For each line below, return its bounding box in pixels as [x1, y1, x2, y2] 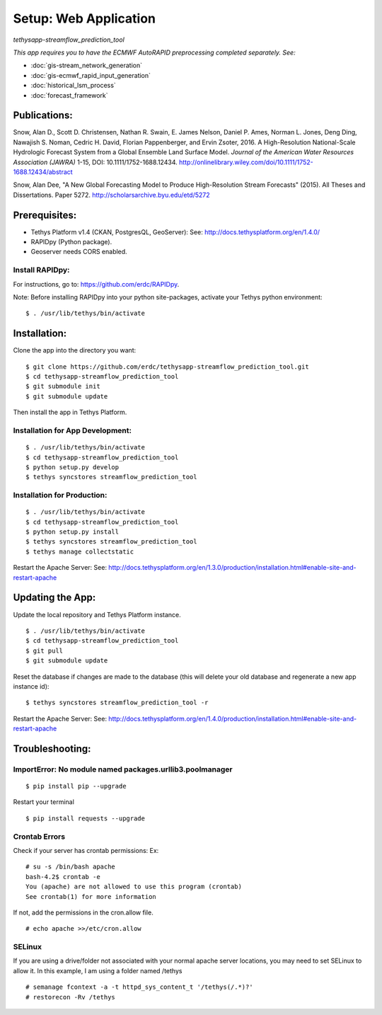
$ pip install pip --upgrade [25, 782, 127, 791]
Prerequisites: [13, 209, 77, 221]
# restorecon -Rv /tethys [25, 993, 116, 1001]
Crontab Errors [13, 832, 66, 842]
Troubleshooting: [13, 742, 91, 755]
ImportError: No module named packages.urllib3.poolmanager [13, 764, 233, 774]
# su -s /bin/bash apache [25, 863, 116, 871]
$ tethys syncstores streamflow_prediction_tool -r [25, 699, 209, 707]
